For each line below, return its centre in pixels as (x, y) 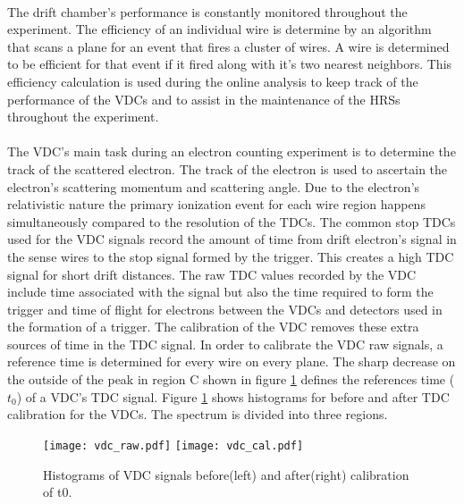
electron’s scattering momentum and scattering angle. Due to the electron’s (214, 186)
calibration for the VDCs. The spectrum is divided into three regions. (198, 414)
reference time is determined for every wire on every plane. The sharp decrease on (232, 361)
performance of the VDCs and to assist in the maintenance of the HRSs (204, 99)
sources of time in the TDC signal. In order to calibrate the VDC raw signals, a (225, 344)
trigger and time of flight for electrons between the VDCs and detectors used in (225, 309)
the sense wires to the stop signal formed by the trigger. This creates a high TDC (231, 256)
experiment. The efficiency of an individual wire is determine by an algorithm (219, 29)
